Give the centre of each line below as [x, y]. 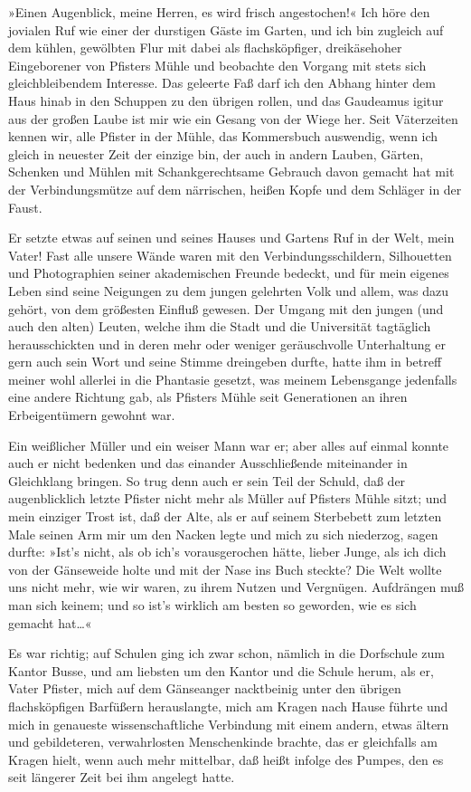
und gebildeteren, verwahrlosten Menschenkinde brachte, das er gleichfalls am [223, 742]
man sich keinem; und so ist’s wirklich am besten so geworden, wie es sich [212, 605]
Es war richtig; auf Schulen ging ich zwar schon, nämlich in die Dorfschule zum [226, 653]
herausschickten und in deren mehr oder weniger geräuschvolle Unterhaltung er [227, 344]
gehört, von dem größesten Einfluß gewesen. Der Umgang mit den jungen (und [226, 308]
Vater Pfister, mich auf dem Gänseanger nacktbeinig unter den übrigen [205, 688]
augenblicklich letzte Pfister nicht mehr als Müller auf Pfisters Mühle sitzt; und [228, 498]
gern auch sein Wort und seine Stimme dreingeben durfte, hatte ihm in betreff [225, 362]
